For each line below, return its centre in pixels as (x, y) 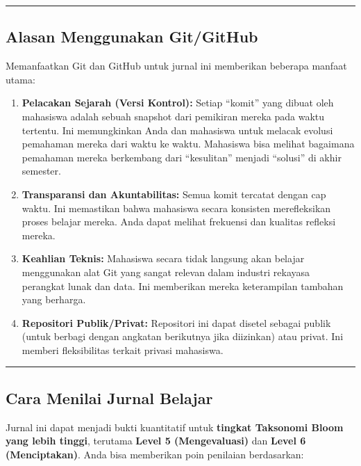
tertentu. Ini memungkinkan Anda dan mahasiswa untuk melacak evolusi (177, 130)
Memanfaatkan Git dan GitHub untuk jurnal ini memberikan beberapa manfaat (176, 66)
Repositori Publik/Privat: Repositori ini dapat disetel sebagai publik (176, 322)
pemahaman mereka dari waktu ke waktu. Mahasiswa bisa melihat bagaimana (188, 144)
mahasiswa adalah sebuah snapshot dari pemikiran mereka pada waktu (173, 116)
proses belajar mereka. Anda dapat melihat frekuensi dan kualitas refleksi (179, 222)
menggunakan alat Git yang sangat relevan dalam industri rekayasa (166, 272)
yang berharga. (54, 299)
